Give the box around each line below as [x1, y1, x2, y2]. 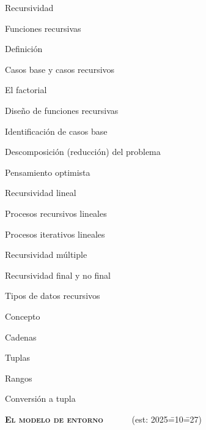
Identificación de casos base [5, 124, 108, 137]
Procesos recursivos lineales [5, 206, 107, 219]
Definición [5, 42, 43, 55]
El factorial [5, 83, 47, 96]
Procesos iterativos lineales [5, 227, 105, 240]
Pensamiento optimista [5, 165, 90, 178]
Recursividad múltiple [5, 248, 87, 261]
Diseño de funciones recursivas [5, 104, 119, 116]
